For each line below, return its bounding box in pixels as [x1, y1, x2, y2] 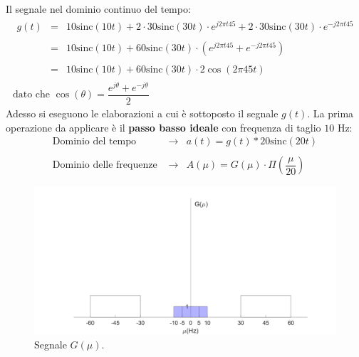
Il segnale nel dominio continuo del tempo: [6, 1, 191, 16]
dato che [12, 90, 51, 100]
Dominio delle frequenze [52, 160, 157, 171]
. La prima [307, 106, 354, 121]
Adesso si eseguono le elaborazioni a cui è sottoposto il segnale [6, 106, 279, 121]
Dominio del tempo [52, 137, 137, 147]
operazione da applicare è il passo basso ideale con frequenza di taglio [6, 119, 321, 134]
